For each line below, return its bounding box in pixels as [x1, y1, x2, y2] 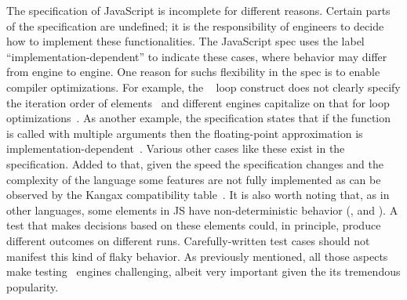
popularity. [6, 278, 59, 295]
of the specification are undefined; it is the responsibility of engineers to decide [6, 17, 384, 34]
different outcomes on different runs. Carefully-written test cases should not [6, 232, 370, 248]
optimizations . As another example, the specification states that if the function [6, 110, 391, 126]
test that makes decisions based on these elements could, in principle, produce [6, 217, 381, 233]
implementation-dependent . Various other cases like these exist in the [6, 140, 345, 157]
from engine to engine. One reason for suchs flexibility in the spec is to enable [6, 63, 380, 80]
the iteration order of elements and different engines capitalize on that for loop [6, 94, 390, 110]
